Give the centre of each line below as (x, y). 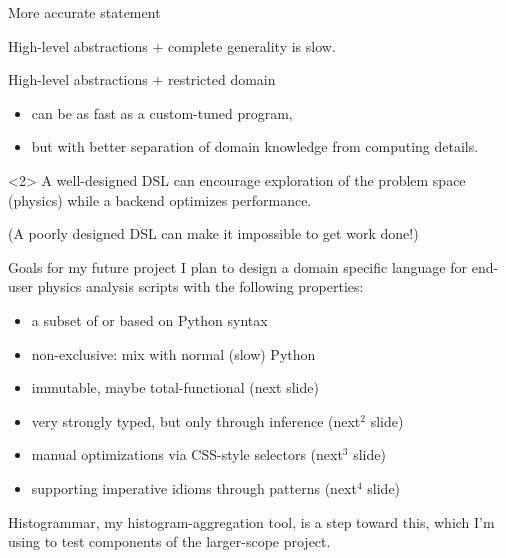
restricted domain (222, 79)
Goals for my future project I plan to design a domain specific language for (238, 266)
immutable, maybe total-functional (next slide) (175, 387)
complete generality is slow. (252, 45)
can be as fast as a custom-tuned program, (162, 112)
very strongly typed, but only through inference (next (196, 420)
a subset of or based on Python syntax (149, 319)
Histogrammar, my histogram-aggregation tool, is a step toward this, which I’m (251, 521)
